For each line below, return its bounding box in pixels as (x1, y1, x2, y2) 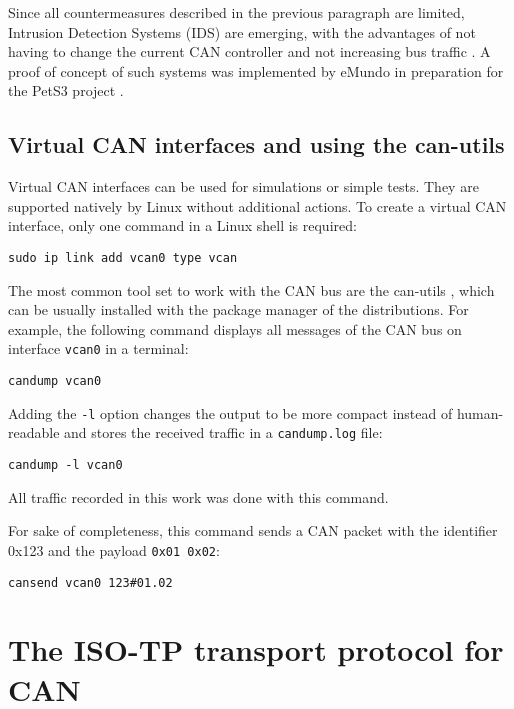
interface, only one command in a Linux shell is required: (8, 215, 357, 236)
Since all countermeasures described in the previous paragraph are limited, (8, 2, 465, 22)
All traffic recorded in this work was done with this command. (8, 486, 389, 507)
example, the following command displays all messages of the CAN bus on (8, 318, 462, 339)
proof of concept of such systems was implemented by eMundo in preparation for (8, 60, 504, 81)
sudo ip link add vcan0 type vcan (8, 250, 238, 265)
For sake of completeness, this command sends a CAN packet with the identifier (8, 520, 498, 541)
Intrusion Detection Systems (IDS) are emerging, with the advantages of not (8, 21, 476, 42)
